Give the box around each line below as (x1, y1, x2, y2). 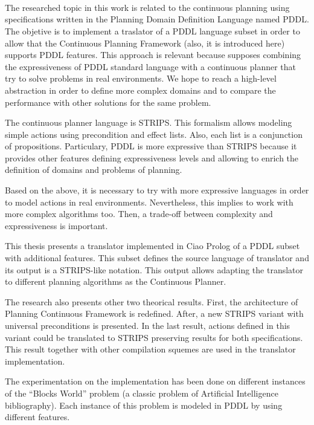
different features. (5, 410, 70, 423)
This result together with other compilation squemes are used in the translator (5, 343, 296, 355)
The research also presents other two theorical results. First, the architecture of (5, 295, 298, 308)
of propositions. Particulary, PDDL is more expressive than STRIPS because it (5, 140, 297, 152)
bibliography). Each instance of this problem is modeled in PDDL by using (5, 398, 283, 411)
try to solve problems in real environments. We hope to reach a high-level (5, 72, 277, 85)
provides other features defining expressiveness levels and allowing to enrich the (5, 151, 299, 164)
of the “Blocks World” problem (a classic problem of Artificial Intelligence (5, 386, 278, 399)
